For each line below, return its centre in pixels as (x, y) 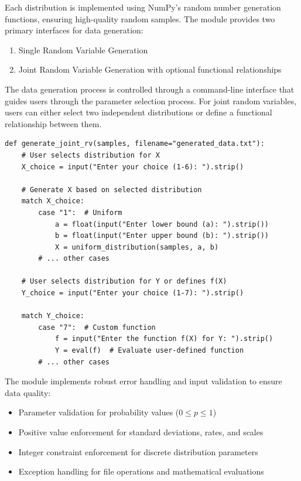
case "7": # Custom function (97, 327)
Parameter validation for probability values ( (99, 412)
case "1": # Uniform (80, 212)
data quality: (28, 392)
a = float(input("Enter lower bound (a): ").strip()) (162, 224)
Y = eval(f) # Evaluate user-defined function (149, 351)
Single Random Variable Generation (83, 50)
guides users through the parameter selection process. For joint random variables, (151, 100)
